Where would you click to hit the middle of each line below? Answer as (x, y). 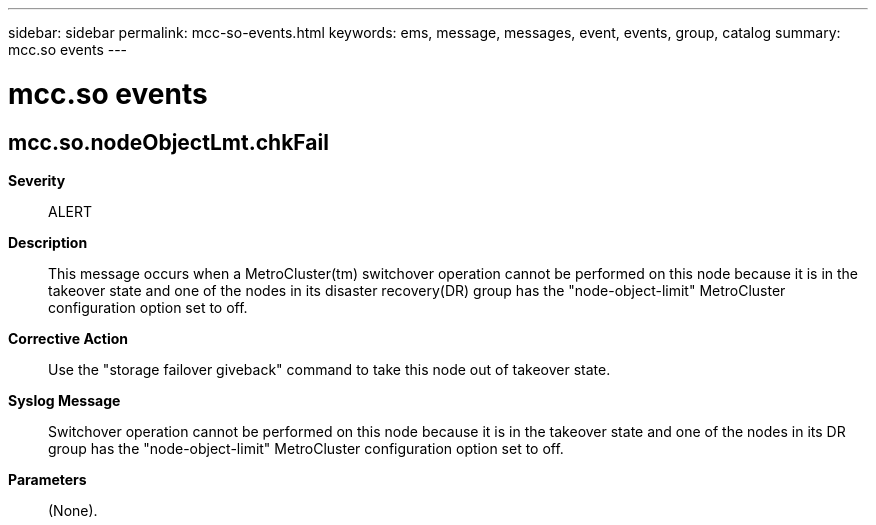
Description (48, 242)
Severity (37, 180)
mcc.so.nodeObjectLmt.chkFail (168, 142)
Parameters (47, 479)
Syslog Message (64, 400)
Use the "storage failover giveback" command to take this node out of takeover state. (329, 369)
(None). (73, 510)
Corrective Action (68, 338)
